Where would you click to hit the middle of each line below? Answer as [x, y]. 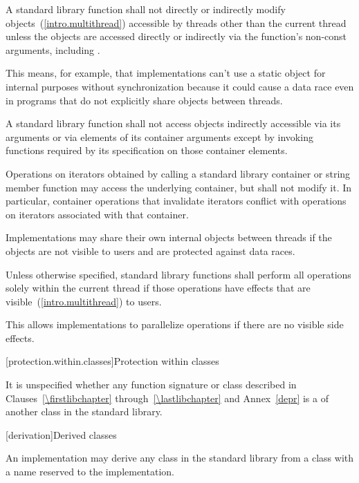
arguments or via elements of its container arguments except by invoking [159, 136]
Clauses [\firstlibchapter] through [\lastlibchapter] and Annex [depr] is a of [167, 398]
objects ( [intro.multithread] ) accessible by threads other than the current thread [176, 22]
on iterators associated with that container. [97, 214]
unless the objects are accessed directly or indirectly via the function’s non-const [176, 36]
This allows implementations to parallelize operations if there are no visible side [175, 324]
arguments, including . [53, 49]
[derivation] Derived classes [61, 434]
